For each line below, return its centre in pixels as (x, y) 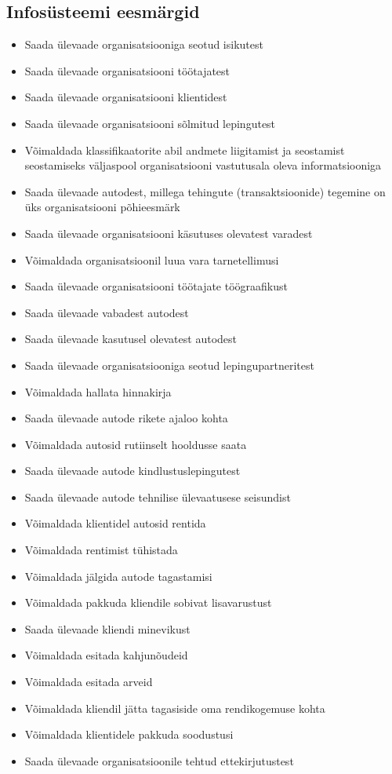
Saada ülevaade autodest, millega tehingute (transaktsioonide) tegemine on (205, 191)
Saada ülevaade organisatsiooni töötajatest (127, 70)
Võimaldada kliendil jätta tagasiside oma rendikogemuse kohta (175, 708)
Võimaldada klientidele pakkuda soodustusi (129, 734)
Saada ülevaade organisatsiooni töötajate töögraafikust (156, 286)
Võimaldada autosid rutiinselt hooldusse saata (136, 444)
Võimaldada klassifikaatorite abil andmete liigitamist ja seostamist (185, 150)
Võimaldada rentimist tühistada (101, 550)
